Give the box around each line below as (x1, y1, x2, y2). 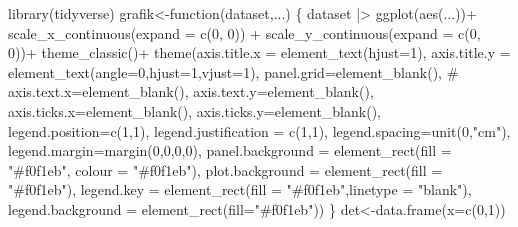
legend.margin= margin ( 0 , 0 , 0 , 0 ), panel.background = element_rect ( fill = (8, 140, 452, 161)
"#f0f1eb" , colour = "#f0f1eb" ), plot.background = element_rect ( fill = (8, 159, 443, 180)
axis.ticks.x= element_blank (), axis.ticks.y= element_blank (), (8, 100, 381, 121)
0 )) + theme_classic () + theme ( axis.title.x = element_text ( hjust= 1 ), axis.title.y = (8, 42, 511, 63)
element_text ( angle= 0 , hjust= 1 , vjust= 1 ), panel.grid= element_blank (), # (8, 61, 459, 82)
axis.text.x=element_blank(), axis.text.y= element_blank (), (8, 81, 374, 102)
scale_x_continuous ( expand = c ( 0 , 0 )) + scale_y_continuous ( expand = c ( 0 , (8, 22, 481, 43)
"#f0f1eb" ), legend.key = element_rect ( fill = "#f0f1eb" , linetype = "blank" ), (8, 179, 472, 200)
